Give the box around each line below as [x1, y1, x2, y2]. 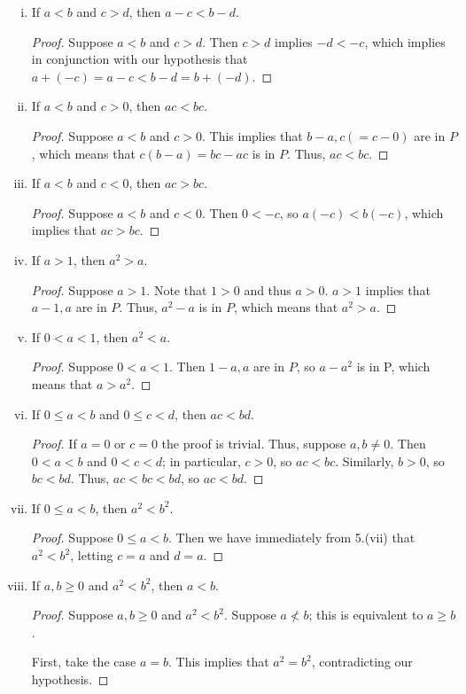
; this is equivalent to [308, 605, 423, 624]
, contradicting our [311, 652, 413, 671]
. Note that [146, 280, 207, 299]
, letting [70, 546, 113, 565]
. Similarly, [335, 451, 394, 470]
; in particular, [162, 451, 241, 470]
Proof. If [31, 434, 77, 453]
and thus [244, 280, 291, 299]
